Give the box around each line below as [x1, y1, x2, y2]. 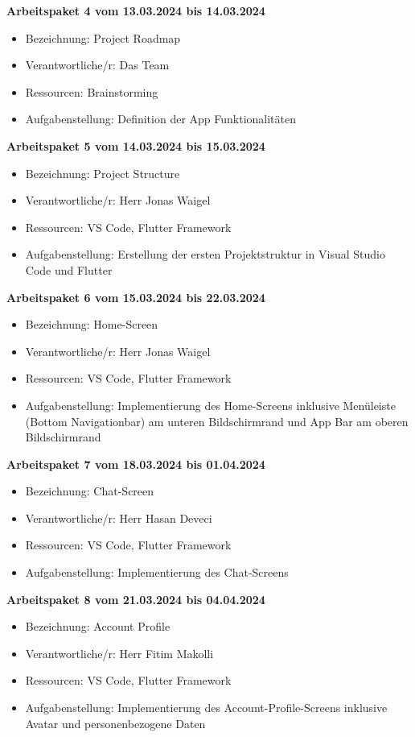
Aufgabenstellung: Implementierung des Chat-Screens [25, 564, 289, 581]
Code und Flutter [25, 261, 113, 278]
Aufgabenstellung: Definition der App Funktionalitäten [25, 110, 297, 127]
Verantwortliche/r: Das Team [25, 56, 170, 73]
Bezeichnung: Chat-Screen [25, 482, 154, 499]
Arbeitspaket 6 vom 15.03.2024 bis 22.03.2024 [6, 288, 265, 305]
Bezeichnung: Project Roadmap [25, 29, 181, 46]
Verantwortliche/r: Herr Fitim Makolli [25, 644, 214, 661]
